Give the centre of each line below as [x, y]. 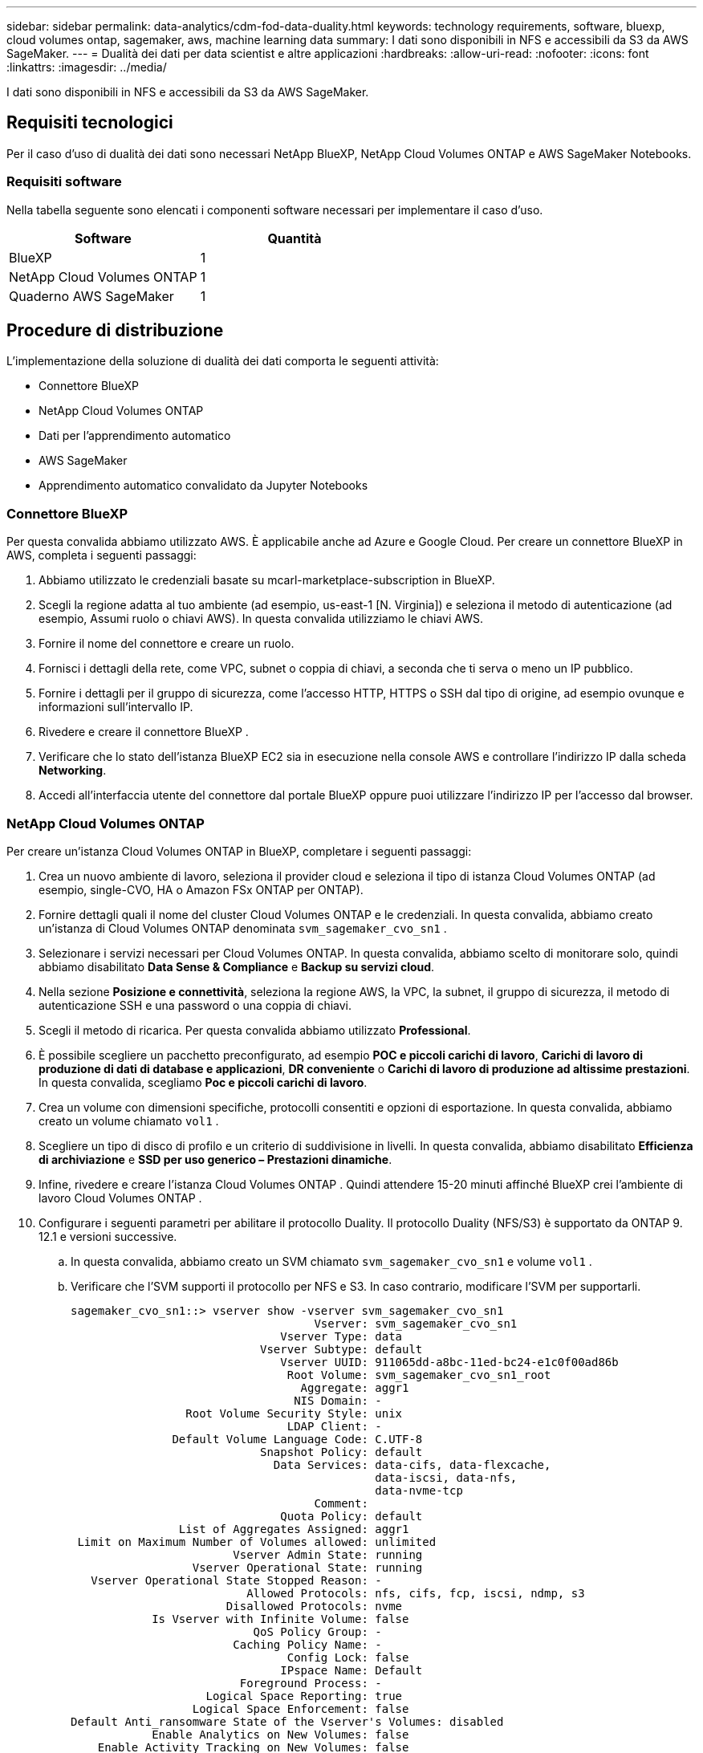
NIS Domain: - [338, 1400]
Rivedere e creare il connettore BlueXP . [144, 732]
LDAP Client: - [334, 1426]
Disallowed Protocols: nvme [314, 1606]
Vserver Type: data [341, 1336]
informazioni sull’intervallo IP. [116, 707]
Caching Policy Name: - [307, 1644]
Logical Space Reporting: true [304, 1696]
